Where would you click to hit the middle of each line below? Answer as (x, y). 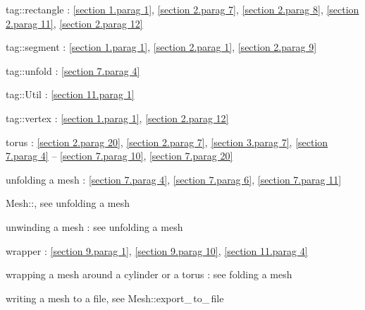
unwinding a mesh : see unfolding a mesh (94, 226)
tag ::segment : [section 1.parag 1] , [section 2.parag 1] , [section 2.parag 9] (161, 47)
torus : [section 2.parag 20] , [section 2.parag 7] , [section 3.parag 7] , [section (167, 142)
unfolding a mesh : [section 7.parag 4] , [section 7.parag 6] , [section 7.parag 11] (174, 179)
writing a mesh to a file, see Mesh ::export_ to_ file (115, 298)
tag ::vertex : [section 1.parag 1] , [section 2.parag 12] (117, 118)
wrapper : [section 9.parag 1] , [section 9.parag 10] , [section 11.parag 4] (157, 250)
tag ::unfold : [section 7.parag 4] (73, 70)
